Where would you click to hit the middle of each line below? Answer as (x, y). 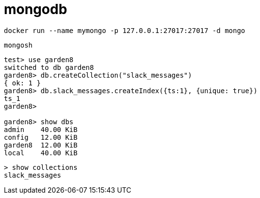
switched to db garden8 (49, 67)
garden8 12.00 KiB (41, 145)
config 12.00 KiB (41, 137)
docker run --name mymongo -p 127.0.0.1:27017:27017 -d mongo (125, 30)
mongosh (18, 45)
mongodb (36, 9)
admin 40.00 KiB (41, 129)
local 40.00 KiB (41, 153)
